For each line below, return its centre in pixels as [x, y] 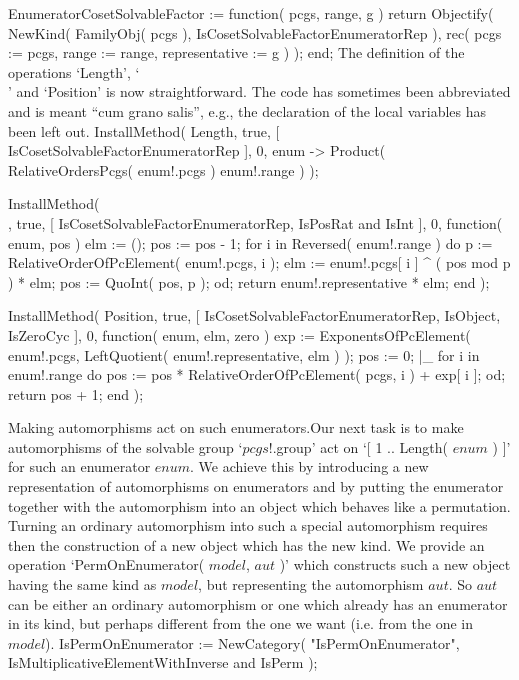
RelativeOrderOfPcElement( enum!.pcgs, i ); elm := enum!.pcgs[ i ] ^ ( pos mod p [259, 262]
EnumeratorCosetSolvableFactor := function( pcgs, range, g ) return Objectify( [251, 13]
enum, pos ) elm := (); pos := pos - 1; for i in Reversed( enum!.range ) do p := [250, 242]
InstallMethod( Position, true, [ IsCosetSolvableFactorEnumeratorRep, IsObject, [254, 315]
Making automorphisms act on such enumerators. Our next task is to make [236, 427]
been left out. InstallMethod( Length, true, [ [144, 130]
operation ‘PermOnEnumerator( [106, 564]
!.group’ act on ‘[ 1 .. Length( [358, 446]
